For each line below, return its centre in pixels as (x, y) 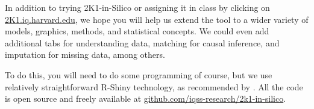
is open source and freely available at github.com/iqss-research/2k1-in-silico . (146, 98)
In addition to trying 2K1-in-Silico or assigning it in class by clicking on (137, 7)
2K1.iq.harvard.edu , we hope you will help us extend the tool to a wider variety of (157, 19)
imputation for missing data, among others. (85, 54)
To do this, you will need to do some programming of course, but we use (139, 74)
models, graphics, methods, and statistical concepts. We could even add (137, 31)
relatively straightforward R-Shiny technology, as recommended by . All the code (154, 86)
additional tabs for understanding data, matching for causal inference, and (142, 42)
